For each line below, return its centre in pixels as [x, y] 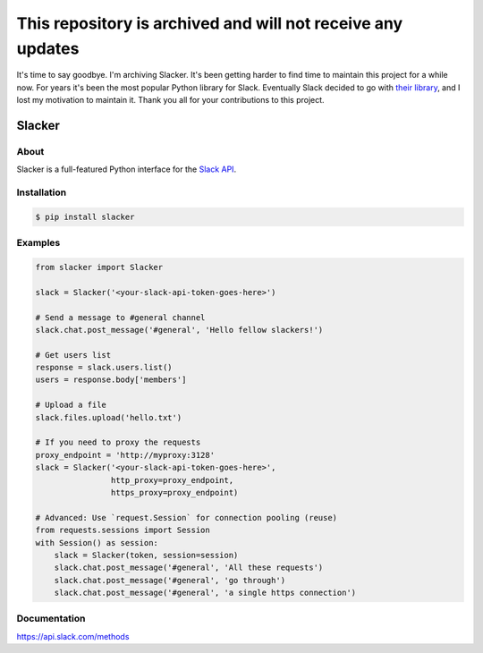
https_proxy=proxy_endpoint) [174, 492]
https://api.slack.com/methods [73, 636]
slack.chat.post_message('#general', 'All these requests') [189, 568]
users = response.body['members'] [111, 380]
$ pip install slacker [85, 216]
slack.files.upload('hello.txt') [109, 417]
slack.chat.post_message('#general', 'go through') [170, 580]
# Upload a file [71, 405]
